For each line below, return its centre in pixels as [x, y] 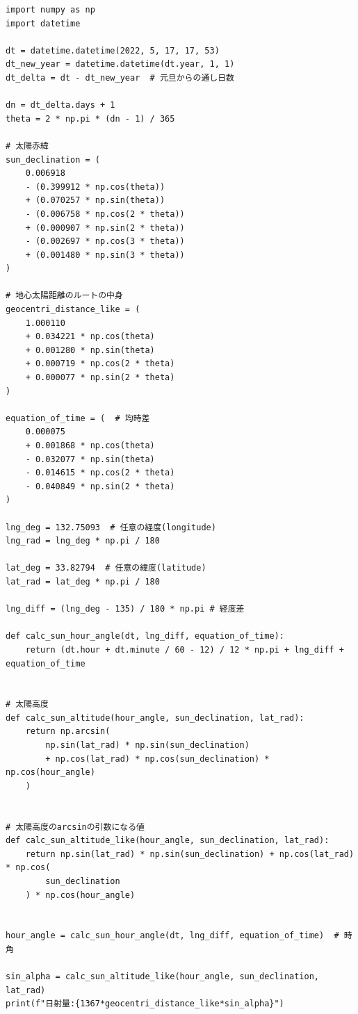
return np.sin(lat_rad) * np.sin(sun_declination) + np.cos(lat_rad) [190, 854]
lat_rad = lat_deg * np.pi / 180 [83, 581]
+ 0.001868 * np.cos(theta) [90, 445]
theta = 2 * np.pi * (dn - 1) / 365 [90, 118]
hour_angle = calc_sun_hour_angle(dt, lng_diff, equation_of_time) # [172, 936]
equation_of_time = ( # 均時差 [78, 418]
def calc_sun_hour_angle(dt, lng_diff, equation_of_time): [145, 636]
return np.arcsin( [68, 731]
